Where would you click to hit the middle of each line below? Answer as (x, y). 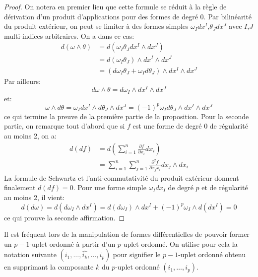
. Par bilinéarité (227, 16)
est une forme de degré (167, 126)
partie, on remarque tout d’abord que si (64, 126)
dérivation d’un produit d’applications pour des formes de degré (101, 16)
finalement (20, 187)
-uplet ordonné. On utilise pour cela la (179, 243)
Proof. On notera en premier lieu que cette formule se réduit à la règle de (115, 6)
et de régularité (225, 187)
